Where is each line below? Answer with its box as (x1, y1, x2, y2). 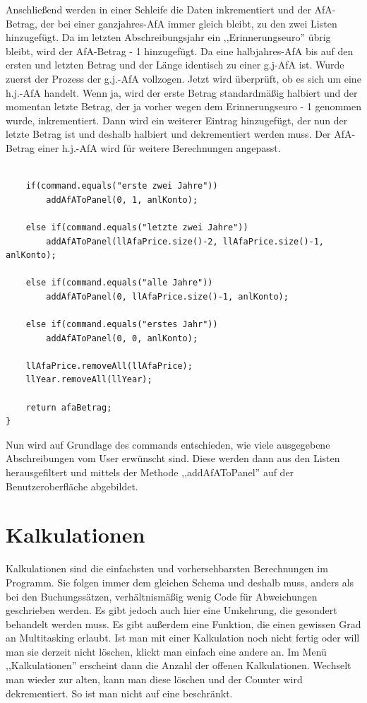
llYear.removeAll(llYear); (25, 374, 152, 385)
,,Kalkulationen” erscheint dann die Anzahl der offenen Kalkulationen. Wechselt (6, 658, 351, 673)
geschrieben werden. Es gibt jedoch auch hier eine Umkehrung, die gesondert (6, 603, 337, 618)
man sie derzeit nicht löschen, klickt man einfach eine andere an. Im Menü (6, 644, 327, 658)
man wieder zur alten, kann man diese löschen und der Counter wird (6, 672, 303, 687)
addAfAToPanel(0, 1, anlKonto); (46, 194, 198, 205)
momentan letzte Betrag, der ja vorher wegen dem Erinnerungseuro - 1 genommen (6, 99, 361, 114)
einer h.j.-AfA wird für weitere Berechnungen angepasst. (37, 140, 281, 155)
